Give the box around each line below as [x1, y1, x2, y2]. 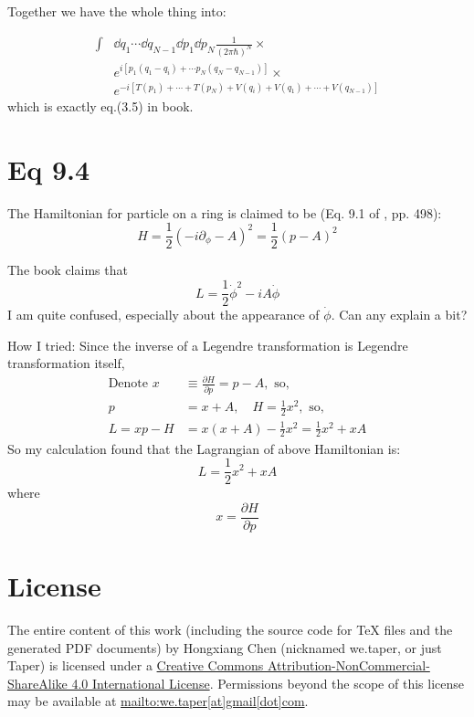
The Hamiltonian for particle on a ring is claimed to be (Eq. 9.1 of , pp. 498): [7, 203, 442, 222]
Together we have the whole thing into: [7, 2, 226, 20]
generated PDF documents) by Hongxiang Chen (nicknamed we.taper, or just [7, 638, 442, 657]
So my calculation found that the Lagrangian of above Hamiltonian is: [7, 438, 401, 458]
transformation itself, [7, 353, 125, 373]
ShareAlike [7, 673, 68, 692]
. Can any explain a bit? [331, 305, 468, 324]
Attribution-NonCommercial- [267, 656, 430, 675]
